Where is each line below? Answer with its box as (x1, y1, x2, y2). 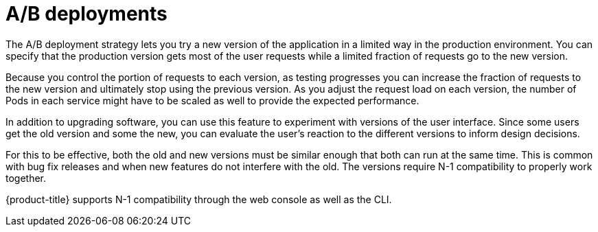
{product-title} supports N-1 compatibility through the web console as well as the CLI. (5, 193, 392, 205)
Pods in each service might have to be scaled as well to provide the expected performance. (5, 94, 419, 106)
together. (5, 172, 47, 184)
